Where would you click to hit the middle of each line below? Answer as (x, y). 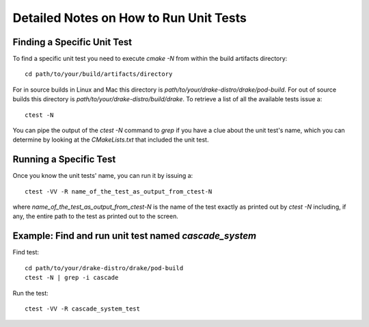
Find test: (26, 252)
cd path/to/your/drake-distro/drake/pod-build (104, 268)
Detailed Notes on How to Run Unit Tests (130, 18)
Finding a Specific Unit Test (72, 42)
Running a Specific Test (64, 160)
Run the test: (31, 293)
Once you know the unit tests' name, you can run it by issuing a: (103, 176)
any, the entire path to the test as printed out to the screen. (96, 216)
